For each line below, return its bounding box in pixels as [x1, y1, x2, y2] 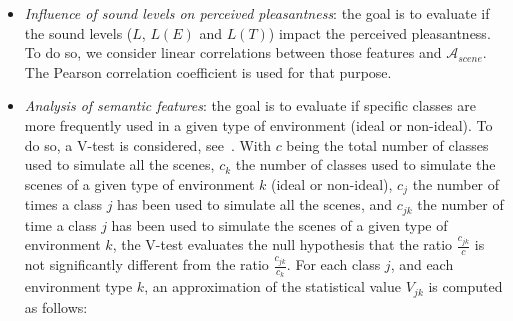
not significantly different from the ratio [24, 254, 269, 275]
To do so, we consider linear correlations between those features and [24, 42, 442, 63]
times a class [24, 194, 102, 215]
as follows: [24, 296, 88, 317]
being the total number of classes [286, 134, 489, 155]
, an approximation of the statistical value [144, 276, 402, 297]
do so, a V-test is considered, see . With [24, 134, 271, 155]
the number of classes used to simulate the [235, 154, 496, 175]
